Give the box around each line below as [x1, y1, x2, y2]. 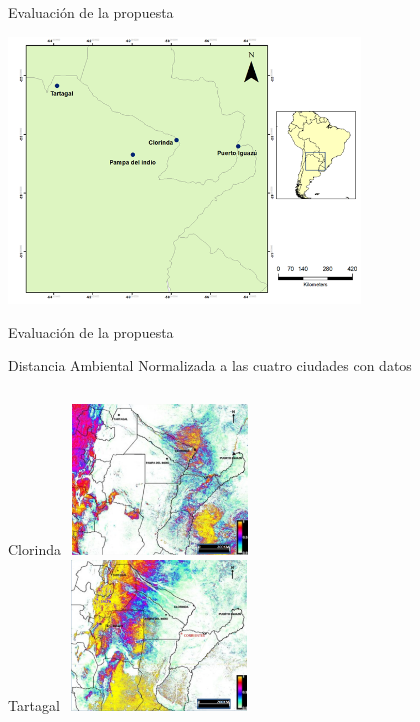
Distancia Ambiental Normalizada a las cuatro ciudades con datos [8, 355, 412, 376]
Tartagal [8, 694, 60, 715]
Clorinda [8, 539, 61, 560]
